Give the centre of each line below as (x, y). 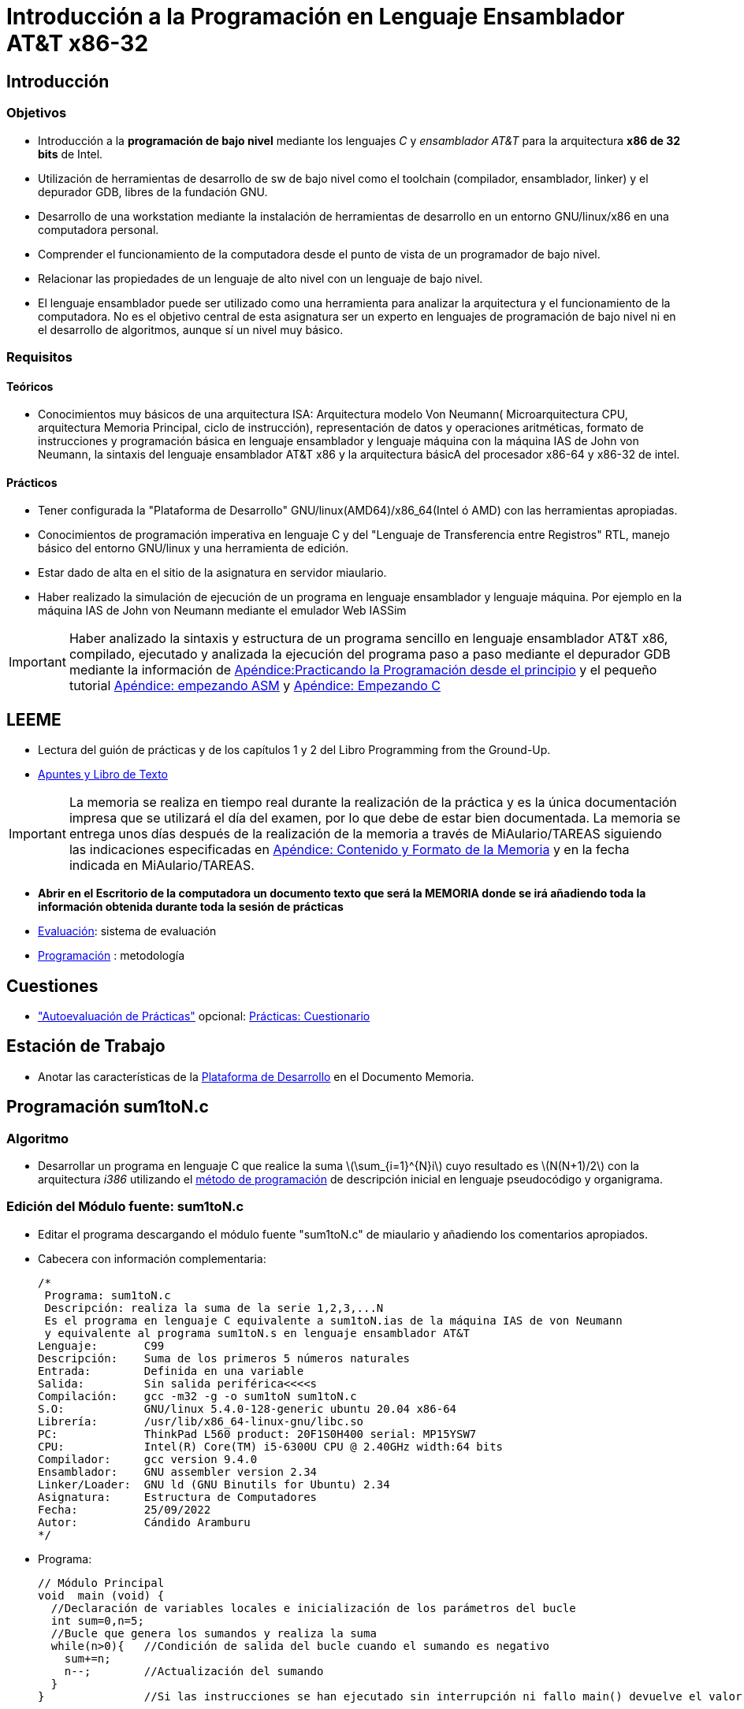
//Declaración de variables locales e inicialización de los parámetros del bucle (313, 1608)
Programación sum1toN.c (108, 1107)
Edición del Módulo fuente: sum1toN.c (125, 1207)
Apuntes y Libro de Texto (103, 775)
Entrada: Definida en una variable (171, 1371)
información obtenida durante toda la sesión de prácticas (191, 907)
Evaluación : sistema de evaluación (127, 931)
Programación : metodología (112, 956)
